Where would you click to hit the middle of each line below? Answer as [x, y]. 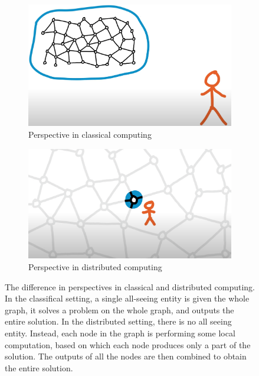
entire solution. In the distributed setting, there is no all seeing [118, 321]
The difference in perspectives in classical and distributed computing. [130, 286]
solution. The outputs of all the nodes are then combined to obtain [126, 356]
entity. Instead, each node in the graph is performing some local [120, 333]
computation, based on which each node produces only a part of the [128, 344]
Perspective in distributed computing [95, 267]
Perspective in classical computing [90, 134]
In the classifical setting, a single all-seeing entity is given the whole [127, 298]
